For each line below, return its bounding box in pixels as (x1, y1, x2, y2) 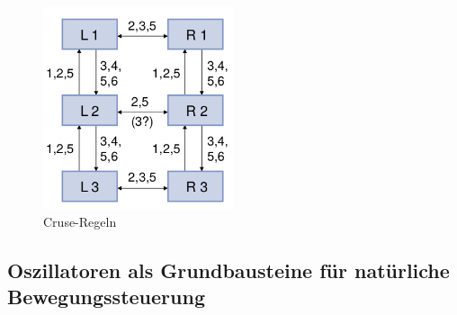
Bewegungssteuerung (7, 283, 205, 310)
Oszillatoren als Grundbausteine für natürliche (7, 256, 450, 283)
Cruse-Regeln (43, 211, 117, 230)
